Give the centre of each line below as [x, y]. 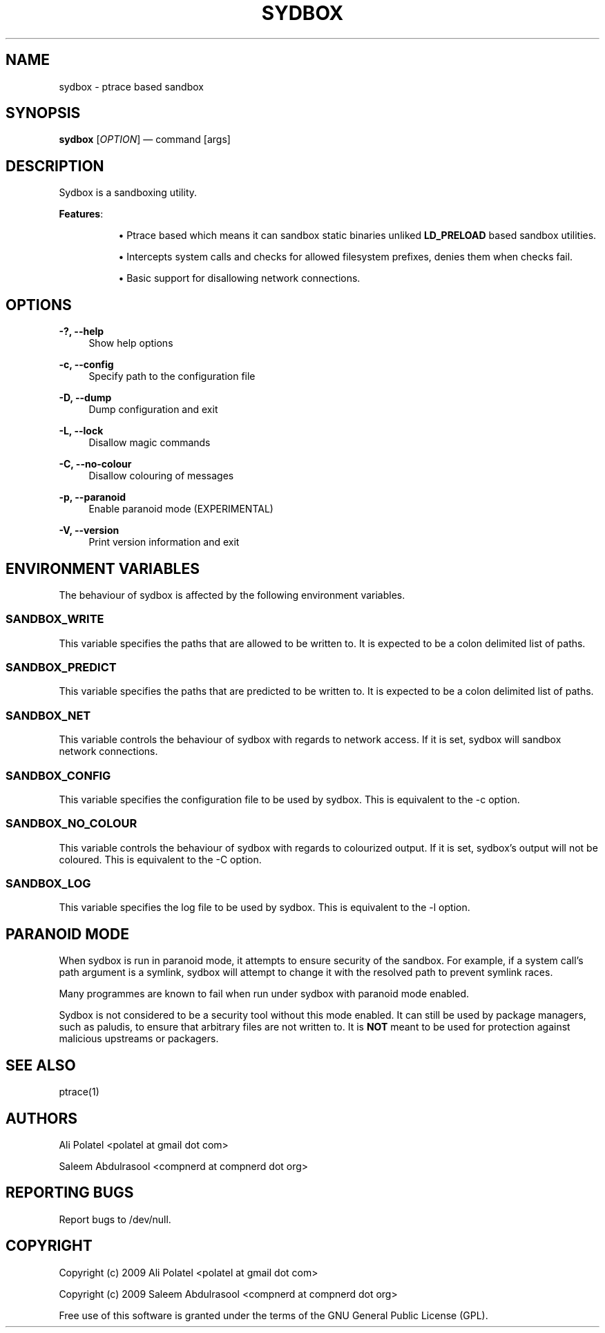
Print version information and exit [164, 542]
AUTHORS [42, 1118]
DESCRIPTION [55, 166]
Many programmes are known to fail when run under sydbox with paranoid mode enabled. [264, 994]
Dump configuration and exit [153, 410]
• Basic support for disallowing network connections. [239, 278]
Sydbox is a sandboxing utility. [128, 193]
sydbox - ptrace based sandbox [131, 86]
